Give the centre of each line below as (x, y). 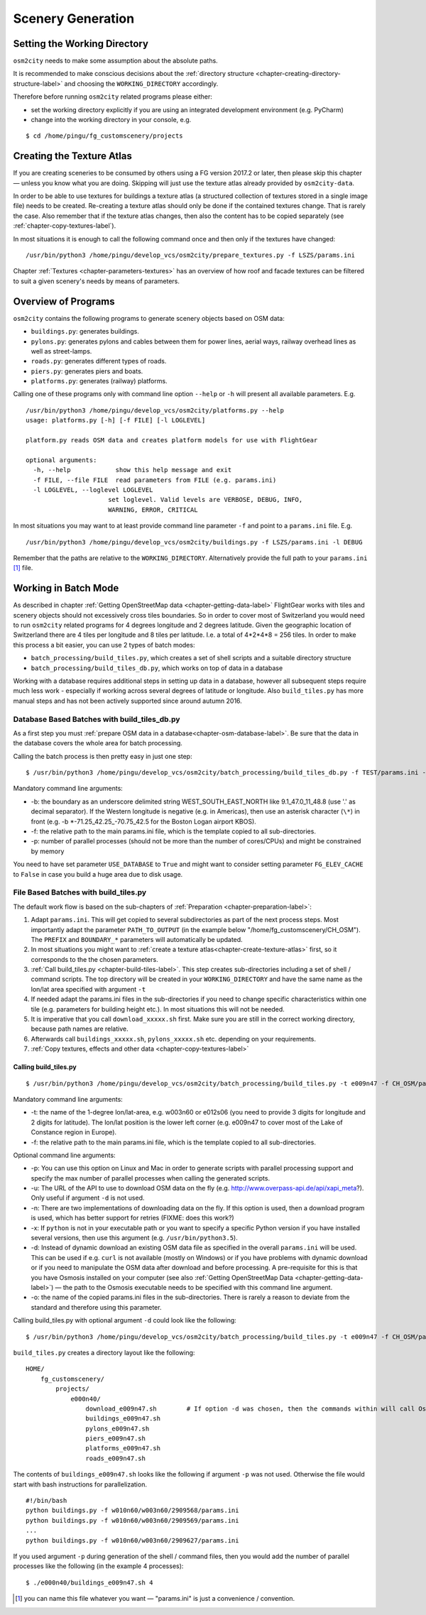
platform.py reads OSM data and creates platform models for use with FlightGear (172, 440)
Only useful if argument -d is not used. (88, 1198)
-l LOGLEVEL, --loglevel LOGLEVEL (93, 489)
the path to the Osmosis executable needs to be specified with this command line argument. (198, 1287)
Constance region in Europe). (74, 1132)
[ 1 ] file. (23, 568)
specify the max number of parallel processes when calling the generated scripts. (150, 1178)
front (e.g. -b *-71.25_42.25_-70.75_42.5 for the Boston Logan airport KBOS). (144, 821)
